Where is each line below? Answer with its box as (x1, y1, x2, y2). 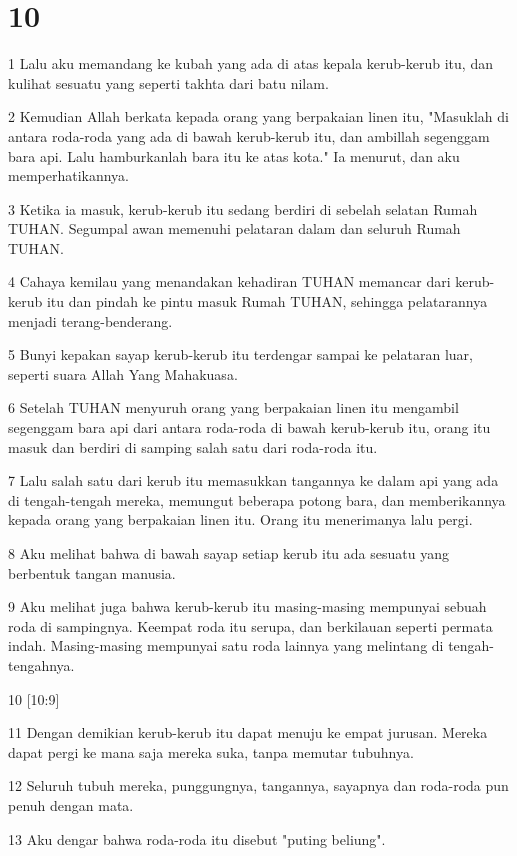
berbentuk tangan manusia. (8, 562, 176, 583)
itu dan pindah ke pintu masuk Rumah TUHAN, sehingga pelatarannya (46, 291, 488, 312)
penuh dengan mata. (8, 794, 134, 815)
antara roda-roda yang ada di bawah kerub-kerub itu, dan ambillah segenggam (8, 125, 490, 146)
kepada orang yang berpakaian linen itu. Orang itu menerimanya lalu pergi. (8, 509, 473, 530)
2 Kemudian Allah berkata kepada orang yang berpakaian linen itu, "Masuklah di (8, 106, 509, 127)
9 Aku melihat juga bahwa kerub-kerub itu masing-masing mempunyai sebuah (8, 596, 487, 617)
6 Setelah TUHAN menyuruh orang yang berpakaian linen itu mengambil (8, 397, 459, 418)
